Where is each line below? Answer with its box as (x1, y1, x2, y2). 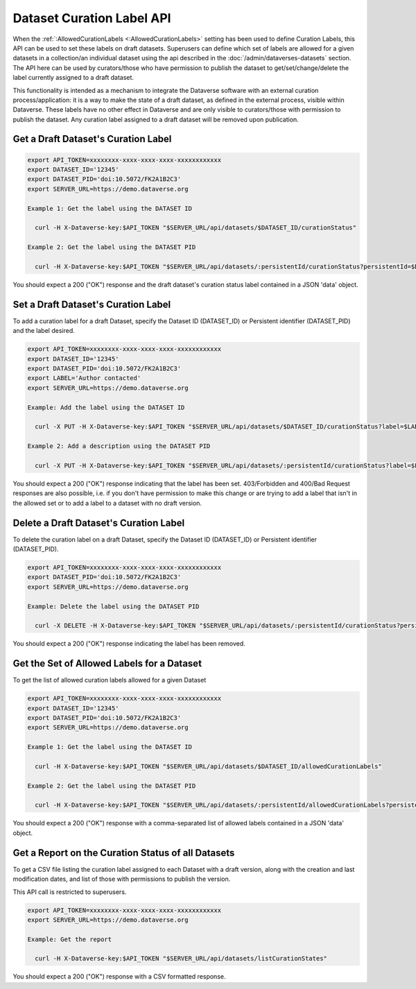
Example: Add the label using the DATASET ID (27, 403, 185, 411)
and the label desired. (12, 327, 76, 335)
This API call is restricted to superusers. (12, 888, 127, 896)
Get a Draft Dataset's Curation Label (12, 133, 172, 145)
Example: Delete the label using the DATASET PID (27, 602, 200, 610)
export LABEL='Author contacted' (27, 375, 141, 382)
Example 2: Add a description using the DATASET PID (27, 442, 211, 450)
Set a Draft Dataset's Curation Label (12, 298, 171, 310)
